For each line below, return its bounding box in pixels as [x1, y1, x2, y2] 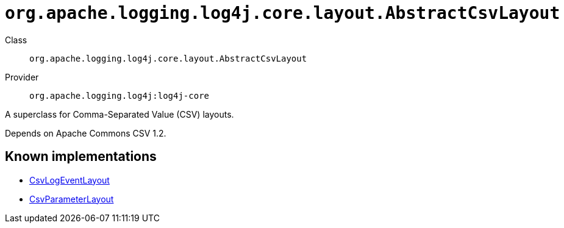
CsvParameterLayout [29, 193, 114, 204]
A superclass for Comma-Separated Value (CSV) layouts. [5, 109, 234, 119]
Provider [5, 71, 39, 82]
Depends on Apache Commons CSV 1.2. [5, 127, 166, 138]
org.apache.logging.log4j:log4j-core [29, 90, 210, 101]
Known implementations [5, 149, 157, 165]
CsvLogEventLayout [29, 174, 110, 185]
